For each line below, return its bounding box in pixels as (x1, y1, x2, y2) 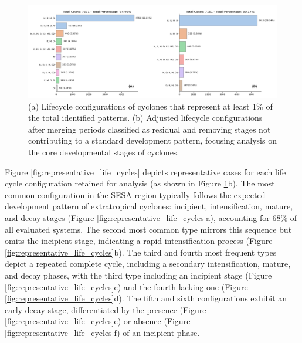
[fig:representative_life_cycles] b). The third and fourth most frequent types (5, 246, 277, 258)
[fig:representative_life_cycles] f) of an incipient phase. (5, 326, 200, 338)
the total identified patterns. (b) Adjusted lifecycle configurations (28, 111, 263, 124)
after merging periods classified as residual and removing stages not (28, 123, 271, 135)
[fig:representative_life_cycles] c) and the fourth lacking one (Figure (5, 280, 248, 293)
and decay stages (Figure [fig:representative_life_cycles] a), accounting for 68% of (5, 211, 297, 223)
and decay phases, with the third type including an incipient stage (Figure (5, 269, 272, 281)
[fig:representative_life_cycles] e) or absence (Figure (5, 315, 191, 327)
